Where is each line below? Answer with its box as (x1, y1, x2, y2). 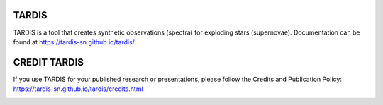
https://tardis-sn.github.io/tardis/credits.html (13, 85, 143, 93)
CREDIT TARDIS (13, 56, 84, 68)
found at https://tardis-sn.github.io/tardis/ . (13, 37, 137, 46)
